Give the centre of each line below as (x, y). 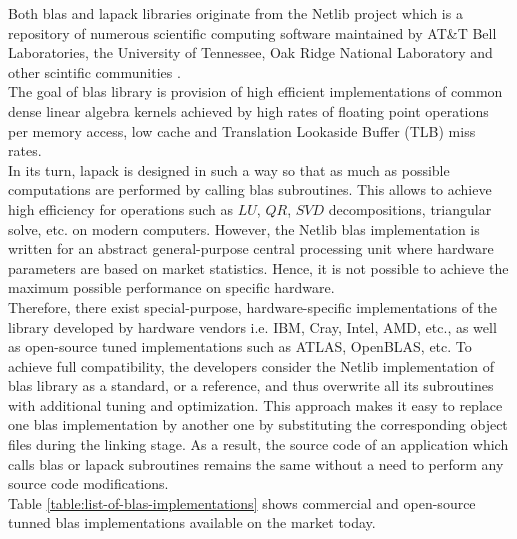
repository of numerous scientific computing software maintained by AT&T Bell (252, 32)
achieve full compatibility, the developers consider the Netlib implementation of (251, 365)
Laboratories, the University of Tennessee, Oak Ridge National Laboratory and (250, 52)
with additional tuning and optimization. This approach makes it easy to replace (255, 404)
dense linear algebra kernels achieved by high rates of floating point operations (248, 110)
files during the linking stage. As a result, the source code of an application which (258, 444)
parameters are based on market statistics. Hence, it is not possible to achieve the (258, 267)
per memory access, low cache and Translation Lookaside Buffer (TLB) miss (242, 130)
